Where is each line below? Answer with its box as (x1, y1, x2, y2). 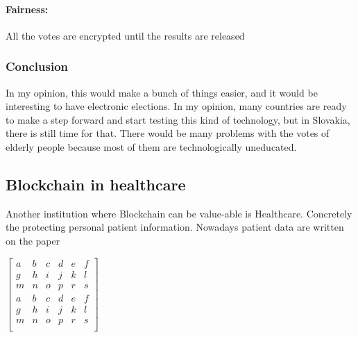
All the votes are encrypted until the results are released (6, 28, 245, 42)
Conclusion (6, 58, 68, 75)
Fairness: (6, 1, 49, 16)
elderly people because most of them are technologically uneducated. (6, 139, 297, 154)
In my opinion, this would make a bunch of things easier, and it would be (6, 85, 318, 99)
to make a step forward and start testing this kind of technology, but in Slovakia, (6, 112, 350, 126)
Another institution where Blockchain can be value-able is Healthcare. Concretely (6, 206, 352, 220)
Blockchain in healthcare (6, 173, 186, 195)
